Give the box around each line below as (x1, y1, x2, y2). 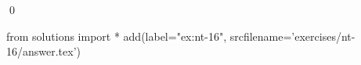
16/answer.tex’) (6, 43, 81, 60)
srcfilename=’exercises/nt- (229, 27, 356, 44)
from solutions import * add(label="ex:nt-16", (6, 27, 227, 44)
